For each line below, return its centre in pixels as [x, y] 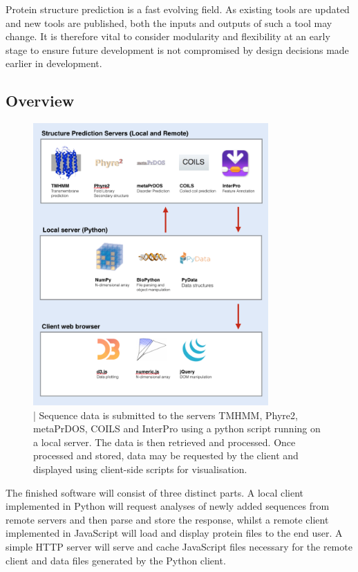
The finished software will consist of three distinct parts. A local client [155, 492]
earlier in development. [54, 63]
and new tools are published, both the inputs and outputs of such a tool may [169, 22]
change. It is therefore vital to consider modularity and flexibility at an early [168, 36]
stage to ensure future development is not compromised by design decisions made [177, 49]
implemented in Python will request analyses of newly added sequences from [168, 506]
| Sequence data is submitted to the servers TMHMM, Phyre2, [166, 415]
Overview [40, 101]
